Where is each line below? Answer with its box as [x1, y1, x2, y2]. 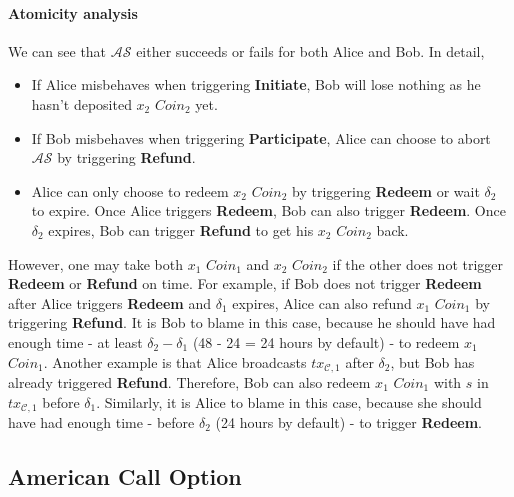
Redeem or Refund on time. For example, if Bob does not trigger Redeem [8, 273, 482, 294]
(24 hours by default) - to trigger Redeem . [215, 412, 482, 433]
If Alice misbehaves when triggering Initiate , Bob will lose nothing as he [31, 74, 481, 95]
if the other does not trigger [332, 253, 504, 274]
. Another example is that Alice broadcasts [43, 351, 307, 372]
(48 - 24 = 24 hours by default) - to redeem [192, 331, 460, 352]
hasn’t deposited [31, 93, 132, 114]
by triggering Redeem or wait [292, 180, 480, 201]
